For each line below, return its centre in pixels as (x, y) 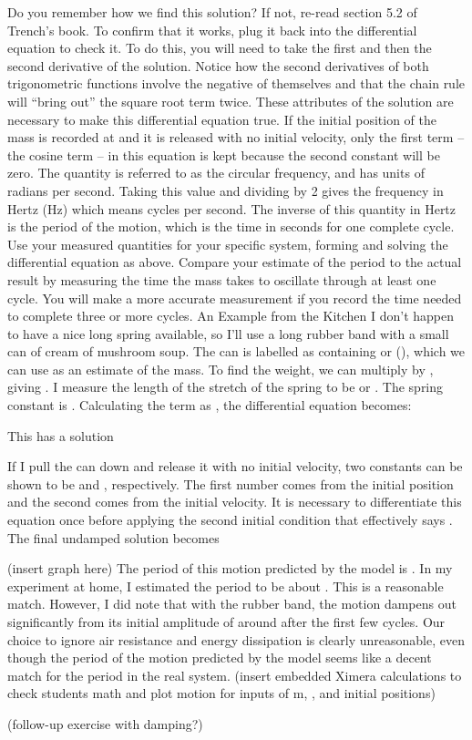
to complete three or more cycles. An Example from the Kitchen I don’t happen (231, 316)
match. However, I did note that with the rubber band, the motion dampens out (232, 604)
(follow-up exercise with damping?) (105, 723)
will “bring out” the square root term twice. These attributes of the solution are (231, 101)
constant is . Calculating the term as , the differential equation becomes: (210, 405)
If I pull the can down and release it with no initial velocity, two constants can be (235, 466)
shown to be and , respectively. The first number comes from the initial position (231, 483)
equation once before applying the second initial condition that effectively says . (230, 520)
